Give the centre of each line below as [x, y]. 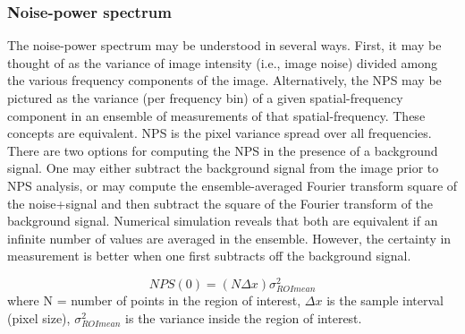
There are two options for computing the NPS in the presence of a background [223, 150]
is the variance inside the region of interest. [244, 317]
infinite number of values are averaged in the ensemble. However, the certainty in [229, 238]
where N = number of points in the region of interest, [154, 300]
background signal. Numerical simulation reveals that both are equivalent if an [223, 221]
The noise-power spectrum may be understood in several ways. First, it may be [224, 45]
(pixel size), [39, 317]
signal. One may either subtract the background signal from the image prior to [223, 168]
